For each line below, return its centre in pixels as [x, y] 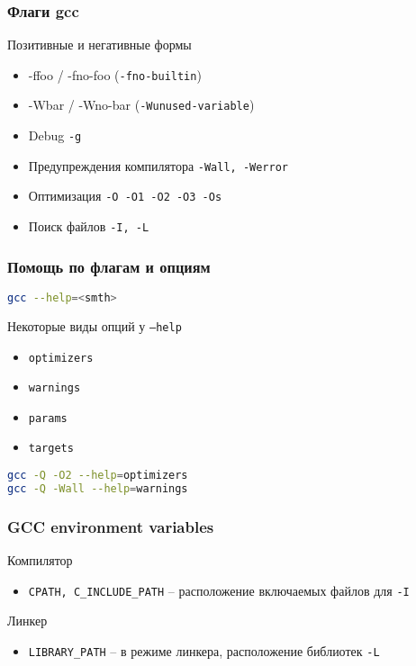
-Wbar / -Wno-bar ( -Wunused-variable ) [141, 105]
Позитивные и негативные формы [99, 45]
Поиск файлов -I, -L [89, 226]
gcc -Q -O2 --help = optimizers [98, 476]
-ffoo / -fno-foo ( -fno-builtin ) [115, 74]
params [48, 418]
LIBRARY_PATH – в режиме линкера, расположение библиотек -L [204, 650]
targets [51, 449]
